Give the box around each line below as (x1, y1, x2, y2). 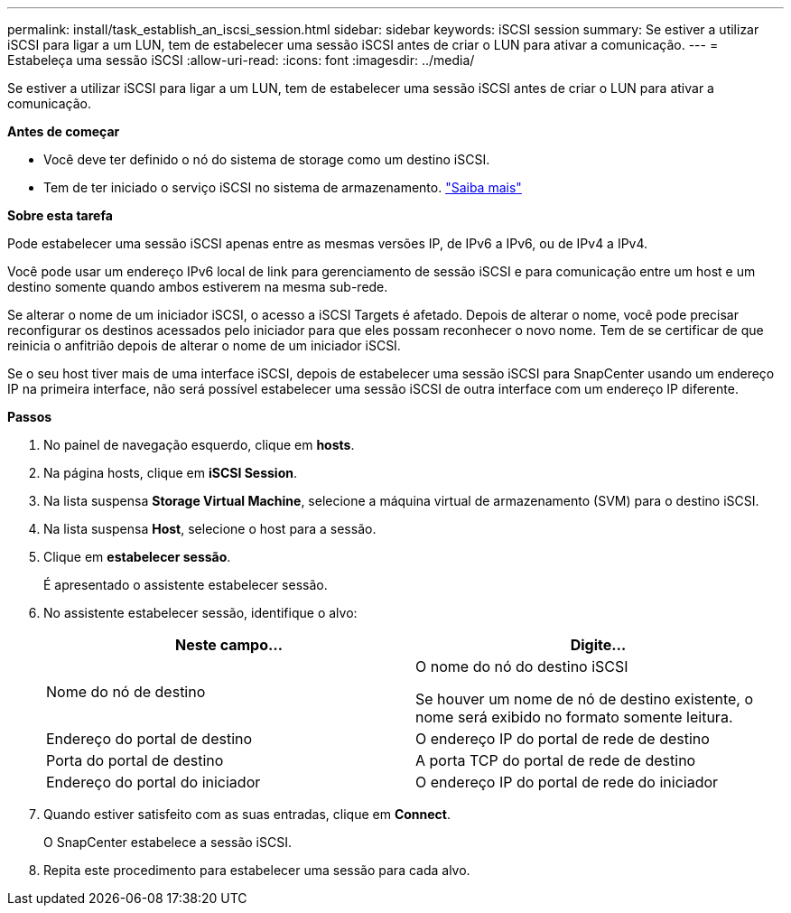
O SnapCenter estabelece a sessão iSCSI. (43, 834, 292, 850)
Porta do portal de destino (46, 751, 224, 769)
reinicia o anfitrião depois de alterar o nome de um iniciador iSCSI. (7, 338, 401, 353)
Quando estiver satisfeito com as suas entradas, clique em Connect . (43, 806, 451, 822)
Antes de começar (7, 124, 120, 139)
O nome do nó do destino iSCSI (415, 657, 628, 675)
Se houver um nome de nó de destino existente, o (415, 690, 754, 708)
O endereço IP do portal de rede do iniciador (415, 773, 719, 791)
